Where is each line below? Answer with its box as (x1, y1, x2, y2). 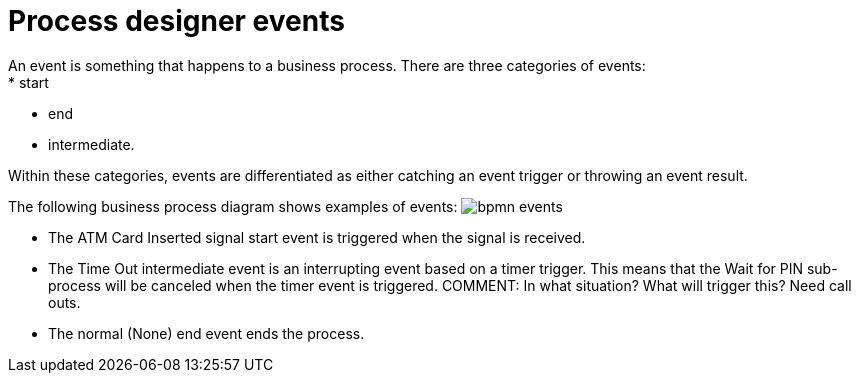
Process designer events (8, 4, 345, 38)
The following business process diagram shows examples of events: (8, 197, 458, 215)
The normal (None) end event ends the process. (48, 324, 365, 342)
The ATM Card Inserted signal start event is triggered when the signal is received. (48, 228, 586, 246)
